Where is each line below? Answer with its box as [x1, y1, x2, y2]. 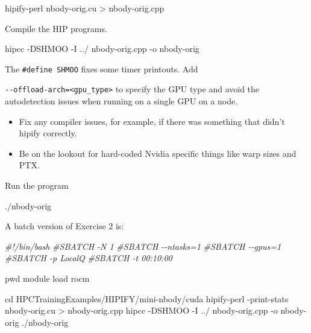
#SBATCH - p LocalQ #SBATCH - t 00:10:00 [5, 252, 172, 264]
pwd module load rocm [5, 272, 90, 285]
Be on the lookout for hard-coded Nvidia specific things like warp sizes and [19, 147, 297, 159]
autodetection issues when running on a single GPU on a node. [5, 95, 238, 107]
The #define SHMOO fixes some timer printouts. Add [5, 62, 198, 75]
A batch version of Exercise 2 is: [5, 220, 124, 232]
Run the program [5, 179, 69, 192]
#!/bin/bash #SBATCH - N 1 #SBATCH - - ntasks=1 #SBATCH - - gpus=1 [5, 239, 281, 252]
